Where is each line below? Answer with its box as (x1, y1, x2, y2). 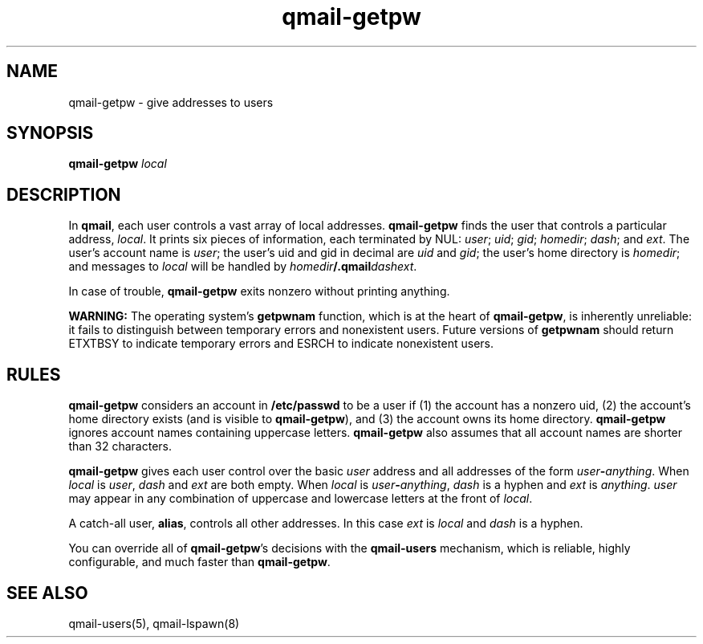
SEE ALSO (6, 582, 88, 603)
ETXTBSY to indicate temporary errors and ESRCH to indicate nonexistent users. (68, 336, 494, 351)
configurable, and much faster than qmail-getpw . (68, 555, 331, 569)
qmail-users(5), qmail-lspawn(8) (68, 616, 240, 630)
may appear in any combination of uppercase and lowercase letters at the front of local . (68, 491, 533, 506)
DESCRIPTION (6, 184, 121, 205)
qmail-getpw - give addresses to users (68, 95, 274, 109)
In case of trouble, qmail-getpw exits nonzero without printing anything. (68, 284, 450, 299)
